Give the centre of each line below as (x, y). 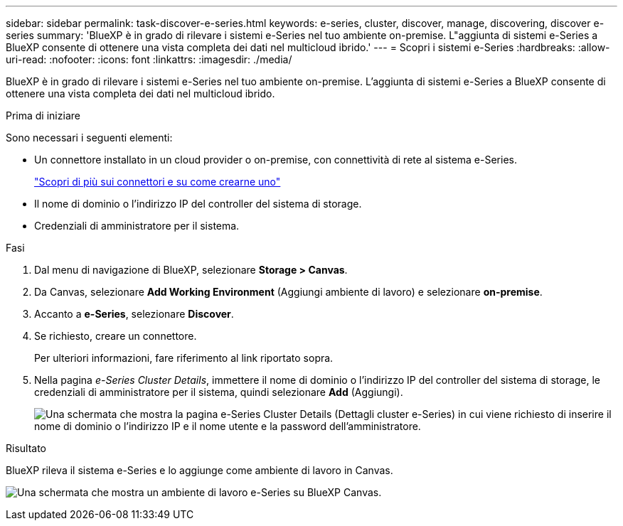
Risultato (26, 448)
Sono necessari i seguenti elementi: (89, 138)
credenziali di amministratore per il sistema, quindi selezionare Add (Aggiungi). (219, 392)
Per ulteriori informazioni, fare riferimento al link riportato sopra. (184, 358)
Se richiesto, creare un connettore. (116, 336)
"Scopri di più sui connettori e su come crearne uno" (158, 182)
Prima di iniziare (43, 116)
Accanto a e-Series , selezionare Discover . (134, 314)
